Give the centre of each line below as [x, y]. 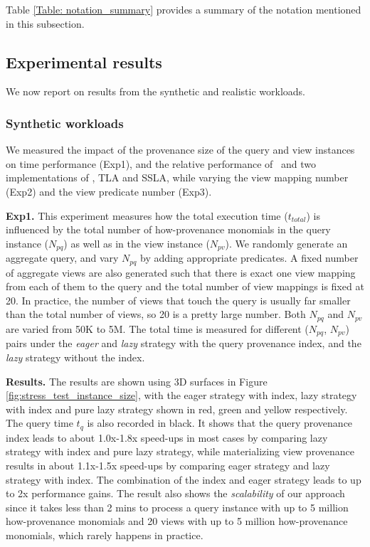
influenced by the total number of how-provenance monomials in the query [168, 229]
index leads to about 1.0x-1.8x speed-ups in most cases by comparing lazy [167, 437]
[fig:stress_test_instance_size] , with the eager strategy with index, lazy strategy [181, 395]
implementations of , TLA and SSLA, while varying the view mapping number [177, 177]
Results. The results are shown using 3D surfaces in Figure [137, 381]
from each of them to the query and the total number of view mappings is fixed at [185, 286]
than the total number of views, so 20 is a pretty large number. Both [156, 314]
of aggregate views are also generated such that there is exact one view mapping [181, 272]
